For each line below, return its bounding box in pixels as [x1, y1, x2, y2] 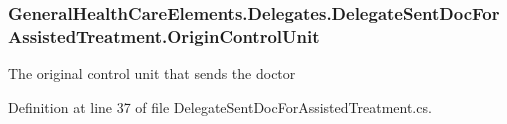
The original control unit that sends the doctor [8, 63, 296, 84]
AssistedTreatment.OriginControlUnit [8, 23, 320, 48]
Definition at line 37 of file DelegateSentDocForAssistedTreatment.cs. [8, 96, 432, 117]
